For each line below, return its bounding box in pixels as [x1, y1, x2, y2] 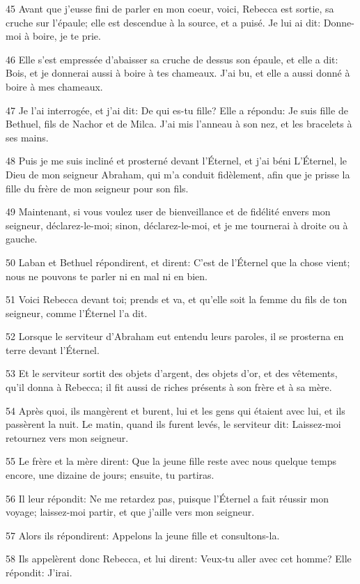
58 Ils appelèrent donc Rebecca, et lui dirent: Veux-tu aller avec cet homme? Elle [6, 551, 352, 566]
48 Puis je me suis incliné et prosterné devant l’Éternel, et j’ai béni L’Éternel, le [6, 153, 347, 168]
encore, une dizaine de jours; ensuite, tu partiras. [6, 468, 214, 482]
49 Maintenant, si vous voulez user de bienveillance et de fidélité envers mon [6, 204, 331, 219]
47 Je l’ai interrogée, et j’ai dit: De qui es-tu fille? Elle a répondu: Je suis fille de [6, 102, 348, 117]
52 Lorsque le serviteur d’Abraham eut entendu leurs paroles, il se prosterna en [6, 329, 344, 344]
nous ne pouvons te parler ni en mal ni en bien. [6, 268, 208, 283]
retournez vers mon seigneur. [6, 430, 129, 445]
